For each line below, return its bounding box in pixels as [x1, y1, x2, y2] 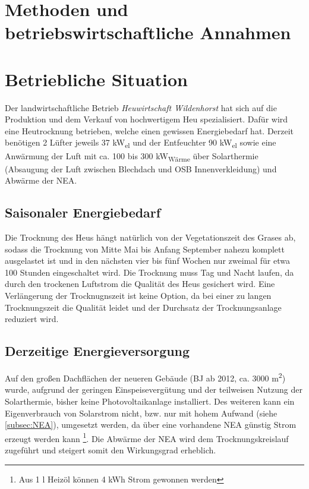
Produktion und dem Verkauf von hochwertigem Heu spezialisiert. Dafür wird [5, 113, 288, 125]
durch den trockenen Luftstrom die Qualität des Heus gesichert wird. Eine [5, 277, 275, 290]
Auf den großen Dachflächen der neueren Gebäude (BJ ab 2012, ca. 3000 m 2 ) [5, 370, 286, 384]
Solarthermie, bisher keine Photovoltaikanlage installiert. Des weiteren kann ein [5, 395, 295, 407]
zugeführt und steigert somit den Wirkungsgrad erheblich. [5, 443, 216, 456]
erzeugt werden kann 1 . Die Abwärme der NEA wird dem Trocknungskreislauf [5, 430, 289, 444]
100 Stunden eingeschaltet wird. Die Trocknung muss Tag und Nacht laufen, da [5, 266, 294, 278]
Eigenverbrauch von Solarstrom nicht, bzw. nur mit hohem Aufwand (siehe [5, 406, 278, 419]
